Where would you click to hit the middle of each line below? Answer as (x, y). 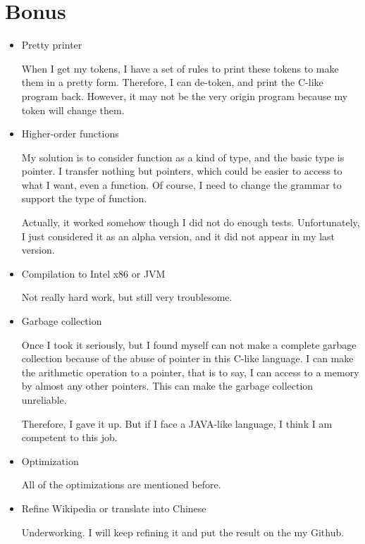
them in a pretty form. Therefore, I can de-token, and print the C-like (172, 82)
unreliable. (44, 400)
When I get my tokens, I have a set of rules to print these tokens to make (180, 68)
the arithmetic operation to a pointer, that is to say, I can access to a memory (190, 372)
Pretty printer (52, 45)
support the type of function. (84, 198)
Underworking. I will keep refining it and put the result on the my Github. (183, 532)
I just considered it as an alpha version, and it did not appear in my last (178, 236)
